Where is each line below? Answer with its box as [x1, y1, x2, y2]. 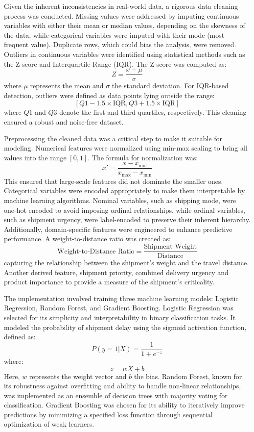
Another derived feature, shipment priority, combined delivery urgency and [4, 267, 229, 277]
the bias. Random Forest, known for [134, 371, 242, 381]
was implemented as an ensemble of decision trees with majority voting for [4, 390, 228, 400]
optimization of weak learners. [4, 419, 94, 429]
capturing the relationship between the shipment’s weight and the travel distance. [4, 257, 249, 268]
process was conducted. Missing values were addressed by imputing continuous [4, 10, 239, 21]
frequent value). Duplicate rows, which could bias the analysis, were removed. [4, 39, 236, 50]
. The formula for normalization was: [88, 152, 198, 162]
